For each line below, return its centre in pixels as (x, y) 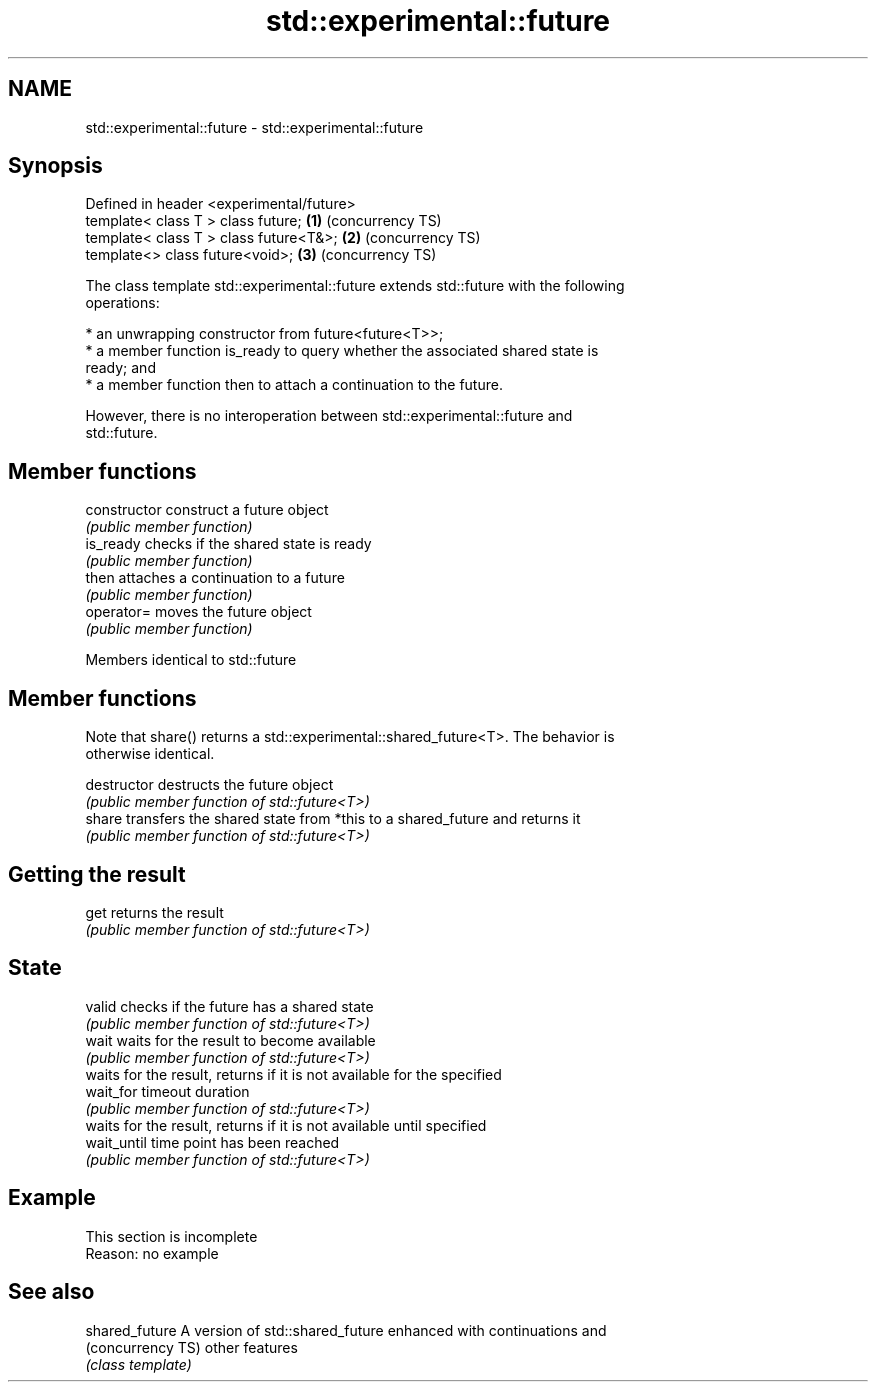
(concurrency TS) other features (191, 1347)
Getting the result (97, 874)
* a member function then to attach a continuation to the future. (294, 385)
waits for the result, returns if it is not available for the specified (293, 1074)
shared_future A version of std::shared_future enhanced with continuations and (346, 1330)
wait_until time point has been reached (212, 1142)
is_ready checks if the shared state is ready (228, 544)
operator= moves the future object (198, 612)
